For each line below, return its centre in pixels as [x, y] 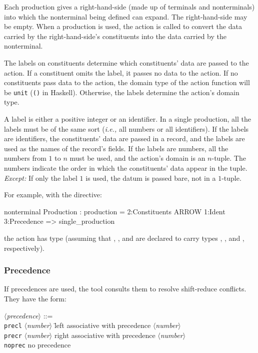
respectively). [24, 248]
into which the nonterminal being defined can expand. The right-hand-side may [126, 16]
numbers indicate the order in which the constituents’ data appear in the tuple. [126, 167]
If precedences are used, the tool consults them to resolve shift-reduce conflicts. [125, 289]
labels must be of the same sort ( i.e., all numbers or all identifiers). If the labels [126, 128]
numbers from [25, 158]
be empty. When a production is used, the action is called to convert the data [123, 26]
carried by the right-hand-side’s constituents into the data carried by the [115, 36]
